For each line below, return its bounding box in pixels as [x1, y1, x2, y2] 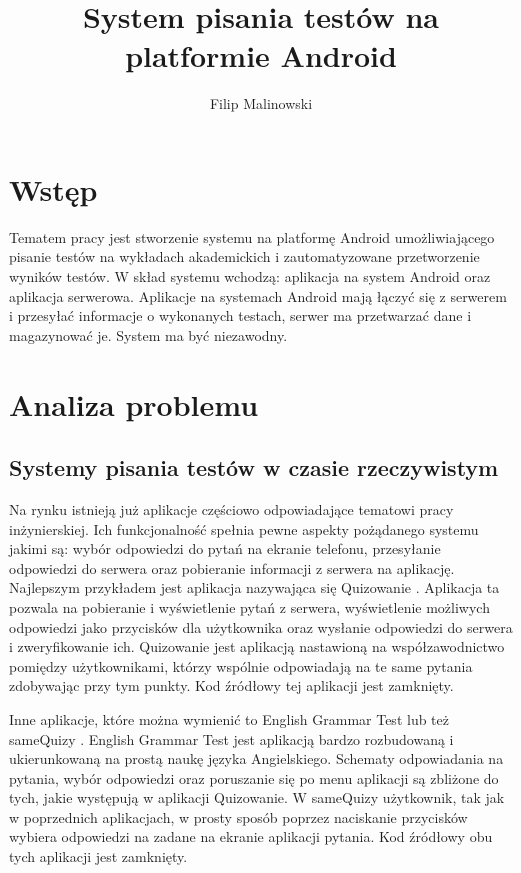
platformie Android [125, 35, 397, 76]
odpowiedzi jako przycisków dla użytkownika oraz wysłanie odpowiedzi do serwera [9, 616, 513, 637]
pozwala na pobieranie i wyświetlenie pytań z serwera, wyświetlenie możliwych [9, 596, 490, 617]
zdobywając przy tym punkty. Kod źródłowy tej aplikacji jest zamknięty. [9, 675, 454, 696]
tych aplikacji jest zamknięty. [9, 846, 188, 867]
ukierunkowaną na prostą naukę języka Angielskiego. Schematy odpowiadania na [9, 748, 504, 769]
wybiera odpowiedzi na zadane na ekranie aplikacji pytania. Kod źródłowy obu [9, 826, 493, 847]
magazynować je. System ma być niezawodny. [9, 324, 288, 345]
